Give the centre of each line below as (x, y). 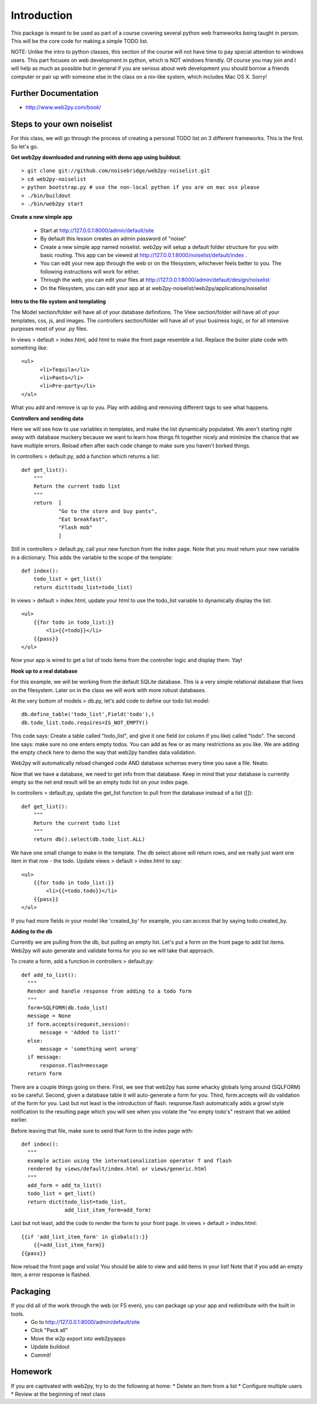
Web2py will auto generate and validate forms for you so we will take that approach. (112, 950)
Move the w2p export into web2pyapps (78, 1338)
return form (44, 1074)
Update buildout (50, 1347)
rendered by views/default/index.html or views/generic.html (117, 1169)
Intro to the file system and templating (58, 301)
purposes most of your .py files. (49, 329)
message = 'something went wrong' (89, 1049)
